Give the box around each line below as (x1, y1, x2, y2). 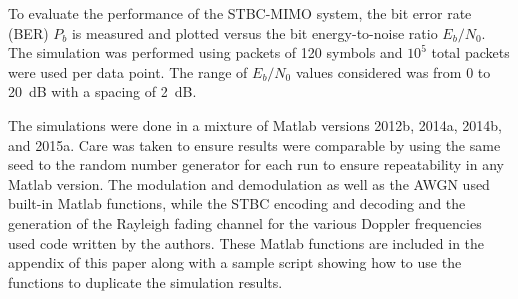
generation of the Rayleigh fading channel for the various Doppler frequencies (8, 212, 482, 233)
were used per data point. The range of (8, 61, 248, 82)
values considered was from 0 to (295, 61, 491, 82)
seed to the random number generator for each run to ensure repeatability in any (8, 154, 504, 175)
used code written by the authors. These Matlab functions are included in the (8, 232, 485, 253)
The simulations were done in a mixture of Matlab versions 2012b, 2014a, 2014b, (8, 114, 502, 135)
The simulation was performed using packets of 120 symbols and (8, 42, 403, 63)
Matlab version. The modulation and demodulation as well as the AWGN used (8, 173, 490, 194)
